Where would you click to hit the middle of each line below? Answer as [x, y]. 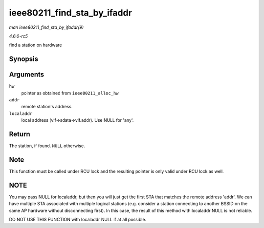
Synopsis [24, 59]
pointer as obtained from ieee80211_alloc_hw [70, 93]
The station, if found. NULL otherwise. [47, 146]
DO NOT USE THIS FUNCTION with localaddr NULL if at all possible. [78, 220]
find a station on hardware [35, 45]
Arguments [27, 75]
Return [20, 134]
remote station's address [46, 107]
